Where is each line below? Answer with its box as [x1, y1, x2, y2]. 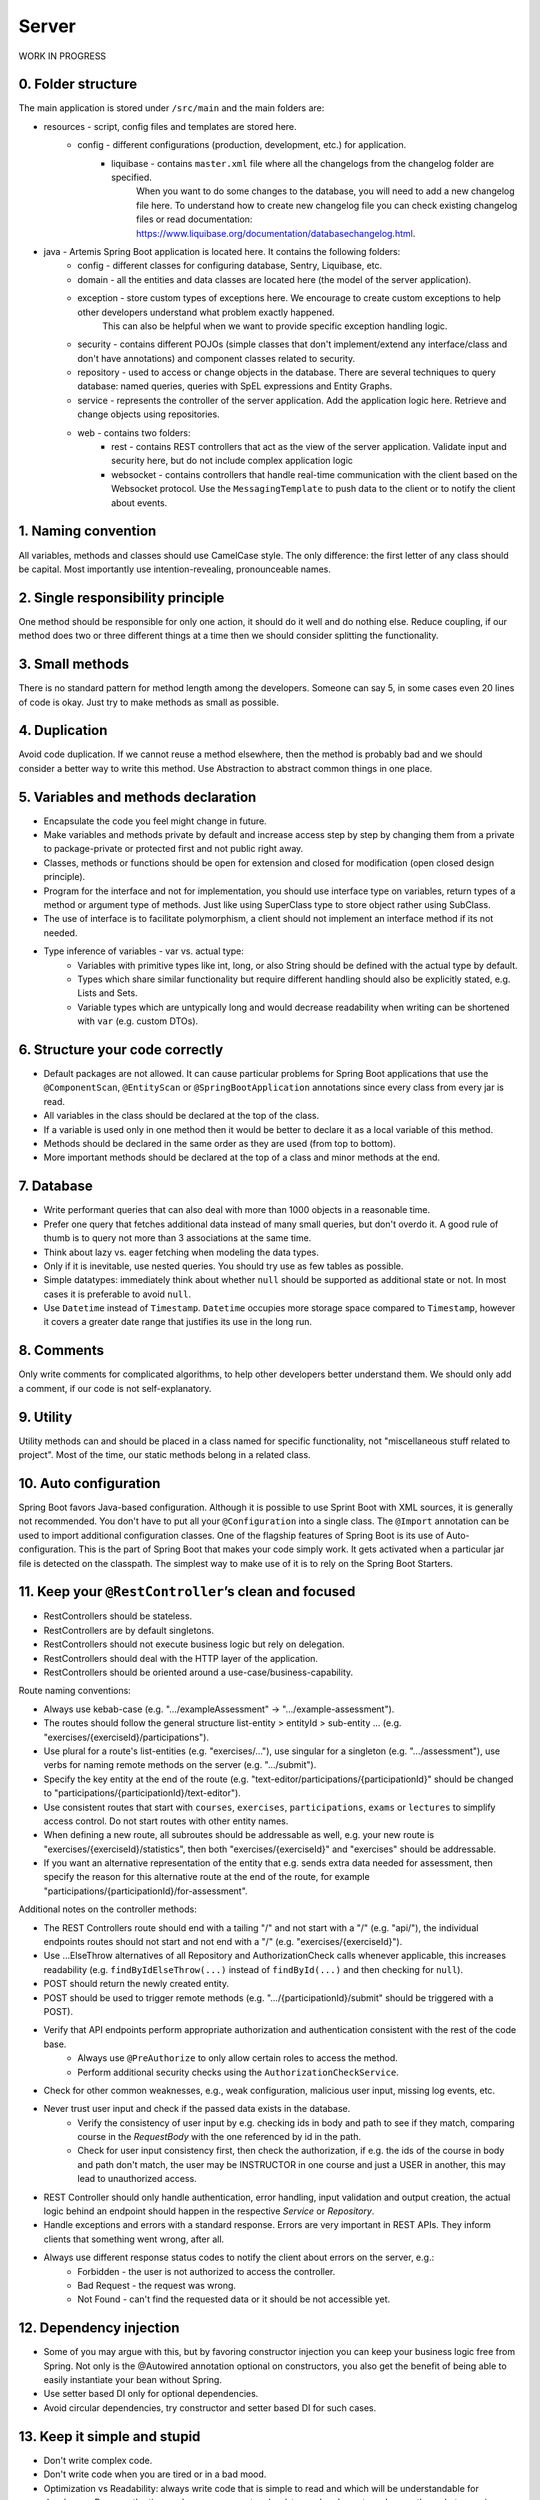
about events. [111, 496, 168, 509]
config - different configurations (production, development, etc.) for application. [77, 139, 407, 151]
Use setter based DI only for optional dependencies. [43, 2388, 259, 2400]
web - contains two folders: [77, 426, 191, 439]
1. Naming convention [18, 523, 157, 540]
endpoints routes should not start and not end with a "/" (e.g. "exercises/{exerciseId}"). [43, 1936, 403, 1948]
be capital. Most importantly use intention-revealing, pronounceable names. [18, 563, 332, 575]
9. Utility [18, 1408, 73, 1425]
